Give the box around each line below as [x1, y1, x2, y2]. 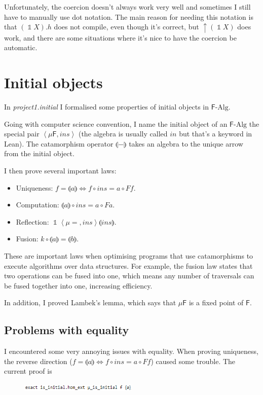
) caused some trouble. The [151, 355, 236, 366]
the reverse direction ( [4, 355, 72, 366]
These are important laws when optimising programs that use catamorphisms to [4, 250, 253, 261]
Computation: [16, 199, 59, 210]
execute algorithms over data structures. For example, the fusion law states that [4, 260, 253, 271]
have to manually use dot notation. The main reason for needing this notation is [4, 11, 253, 22]
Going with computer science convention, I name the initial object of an [4, 118, 228, 129]
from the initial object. [4, 148, 74, 159]
